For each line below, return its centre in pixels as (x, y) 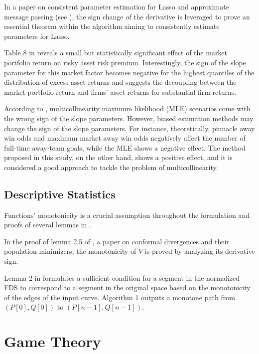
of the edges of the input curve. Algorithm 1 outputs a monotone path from (120, 297)
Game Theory (53, 341)
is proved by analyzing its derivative (200, 251)
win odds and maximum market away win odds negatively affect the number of (125, 138)
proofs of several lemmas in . (48, 225)
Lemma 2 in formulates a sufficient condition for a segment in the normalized (122, 277)
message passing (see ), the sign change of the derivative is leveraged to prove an (127, 16)
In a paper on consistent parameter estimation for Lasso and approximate (117, 6)
